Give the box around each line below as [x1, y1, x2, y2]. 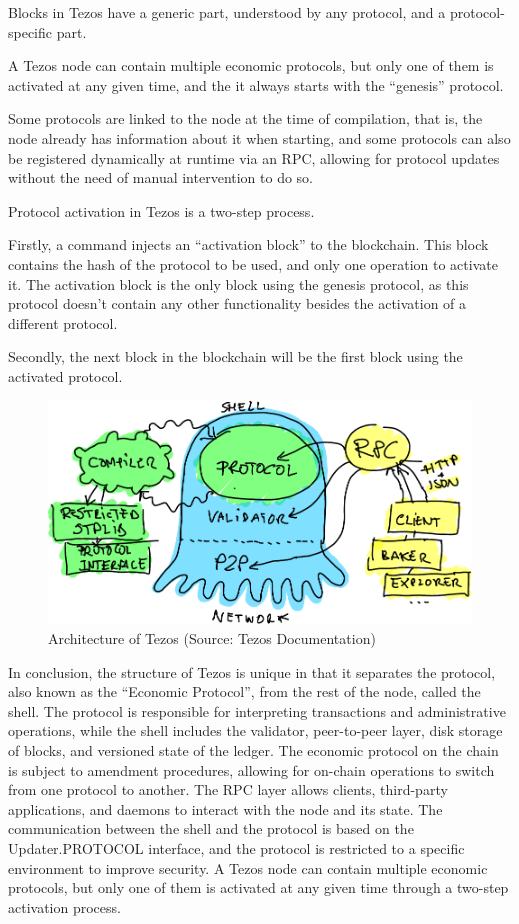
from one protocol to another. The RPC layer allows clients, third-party [8, 779, 448, 800]
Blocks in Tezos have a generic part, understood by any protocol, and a [8, 2, 446, 22]
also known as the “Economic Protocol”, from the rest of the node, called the [8, 681, 481, 702]
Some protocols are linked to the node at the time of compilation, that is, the [8, 108, 483, 129]
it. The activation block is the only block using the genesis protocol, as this [8, 273, 469, 294]
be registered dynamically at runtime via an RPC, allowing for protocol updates [8, 147, 500, 168]
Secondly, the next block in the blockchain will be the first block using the [8, 346, 463, 367]
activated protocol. [8, 365, 123, 386]
